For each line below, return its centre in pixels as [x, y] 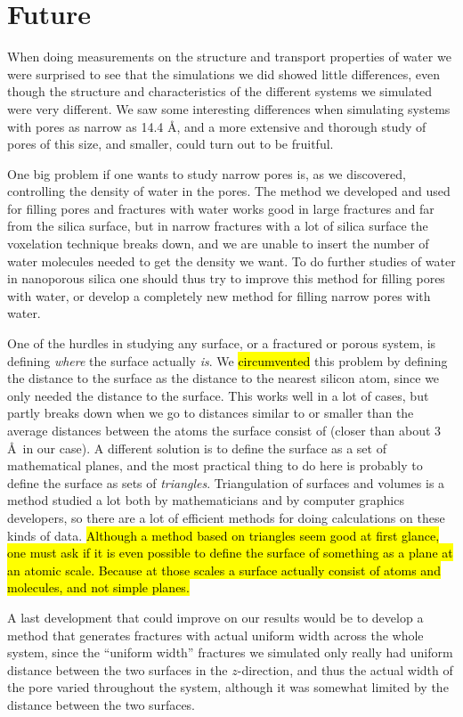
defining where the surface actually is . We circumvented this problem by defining [227, 360]
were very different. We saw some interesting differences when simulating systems [229, 108]
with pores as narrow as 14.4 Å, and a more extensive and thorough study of [217, 126]
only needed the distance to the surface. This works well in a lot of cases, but [218, 395]
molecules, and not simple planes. [98, 587]
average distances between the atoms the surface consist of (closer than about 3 [224, 430]
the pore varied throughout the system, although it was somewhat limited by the [228, 687]
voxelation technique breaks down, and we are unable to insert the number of [218, 244]
